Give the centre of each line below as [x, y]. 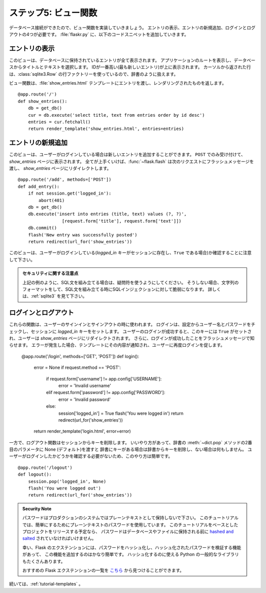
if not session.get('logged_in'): [70, 194]
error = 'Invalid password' [84, 399]
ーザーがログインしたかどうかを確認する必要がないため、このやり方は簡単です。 [91, 456]
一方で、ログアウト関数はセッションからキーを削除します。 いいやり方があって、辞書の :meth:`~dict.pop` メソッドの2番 [131, 442]
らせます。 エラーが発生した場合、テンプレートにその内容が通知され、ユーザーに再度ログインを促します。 [117, 345]
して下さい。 [22, 260]
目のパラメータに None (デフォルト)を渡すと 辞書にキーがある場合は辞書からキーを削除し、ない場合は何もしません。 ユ [131, 449]
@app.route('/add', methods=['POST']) [65, 180]
